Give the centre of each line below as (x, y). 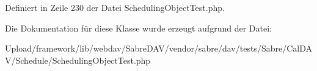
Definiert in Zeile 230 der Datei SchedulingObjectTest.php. (115, 7)
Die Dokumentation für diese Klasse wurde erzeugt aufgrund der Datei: (138, 28)
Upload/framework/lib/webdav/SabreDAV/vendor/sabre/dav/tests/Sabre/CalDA (158, 48)
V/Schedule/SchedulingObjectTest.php (78, 60)
